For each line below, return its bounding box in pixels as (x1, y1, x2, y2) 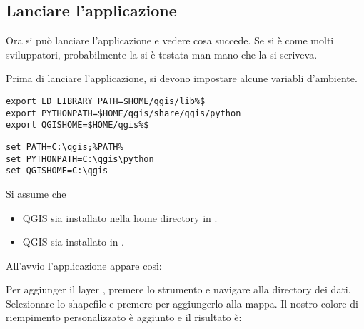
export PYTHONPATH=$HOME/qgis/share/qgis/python (6, 108, 241, 118)
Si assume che (6, 186, 66, 201)
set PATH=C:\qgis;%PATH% (6, 141, 123, 152)
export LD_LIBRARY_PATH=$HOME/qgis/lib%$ (6, 96, 206, 106)
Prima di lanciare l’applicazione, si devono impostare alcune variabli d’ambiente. (6, 71, 358, 86)
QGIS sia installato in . (22, 234, 125, 249)
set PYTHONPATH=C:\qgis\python (6, 153, 154, 164)
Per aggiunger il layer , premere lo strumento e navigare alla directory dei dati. (6, 282, 351, 297)
